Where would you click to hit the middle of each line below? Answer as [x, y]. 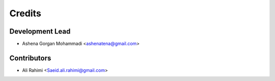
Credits [25, 13]
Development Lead [40, 31]
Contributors [30, 58]
